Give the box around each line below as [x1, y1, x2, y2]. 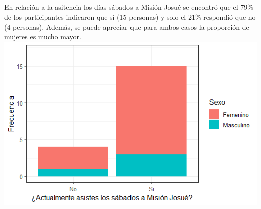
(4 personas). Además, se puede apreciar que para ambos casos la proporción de [4, 21, 249, 32]
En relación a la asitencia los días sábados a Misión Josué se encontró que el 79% [4, 2, 253, 12]
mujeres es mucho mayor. [4, 31, 81, 42]
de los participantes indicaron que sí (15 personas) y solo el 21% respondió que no [4, 11, 256, 22]
